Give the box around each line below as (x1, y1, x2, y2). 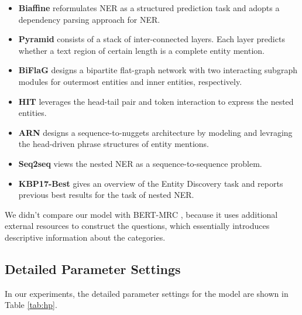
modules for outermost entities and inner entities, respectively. (18, 75, 242, 87)
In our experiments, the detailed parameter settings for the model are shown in (5, 287, 289, 299)
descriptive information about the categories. (5, 231, 166, 243)
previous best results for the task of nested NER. (18, 189, 194, 201)
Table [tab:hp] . (5, 299, 57, 311)
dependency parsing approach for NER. (18, 13, 160, 25)
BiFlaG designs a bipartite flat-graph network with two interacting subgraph (18, 64, 297, 76)
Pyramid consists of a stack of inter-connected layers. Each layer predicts (18, 33, 285, 45)
